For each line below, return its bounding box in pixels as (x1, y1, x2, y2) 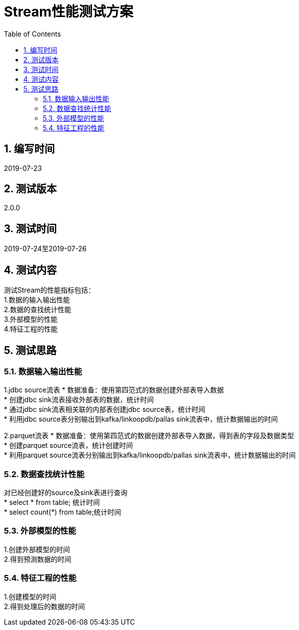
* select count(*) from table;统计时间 (4, 508, 121, 517)
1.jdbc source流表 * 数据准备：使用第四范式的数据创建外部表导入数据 (4, 386, 224, 394)
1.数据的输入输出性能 (4, 296, 70, 304)
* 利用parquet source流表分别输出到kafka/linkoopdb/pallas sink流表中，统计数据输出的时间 (4, 451, 296, 460)
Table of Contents (4, 29, 61, 38)
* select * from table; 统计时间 (4, 498, 100, 507)
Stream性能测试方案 (4, 3, 134, 20)
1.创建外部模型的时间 (4, 545, 70, 554)
